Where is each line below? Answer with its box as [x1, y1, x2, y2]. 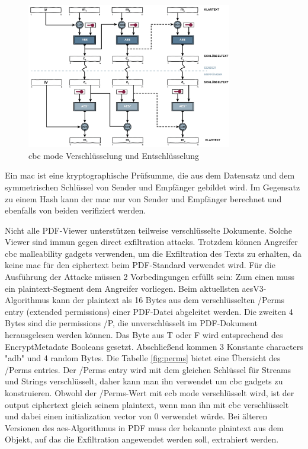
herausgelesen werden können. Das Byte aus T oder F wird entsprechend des [5, 329, 283, 341]
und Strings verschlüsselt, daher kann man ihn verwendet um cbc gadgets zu [5, 375, 283, 387]
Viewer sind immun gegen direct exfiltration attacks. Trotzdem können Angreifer [5, 235, 298, 248]
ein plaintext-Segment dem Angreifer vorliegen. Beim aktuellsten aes [5, 282, 254, 294]
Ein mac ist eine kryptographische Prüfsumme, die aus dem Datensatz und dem [5, 169, 295, 181]
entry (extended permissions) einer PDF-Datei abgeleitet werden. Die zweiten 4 [5, 305, 293, 317]
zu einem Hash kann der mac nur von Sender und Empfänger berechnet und [5, 192, 282, 205]
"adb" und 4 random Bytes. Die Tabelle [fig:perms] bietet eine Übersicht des [5, 352, 281, 364]
